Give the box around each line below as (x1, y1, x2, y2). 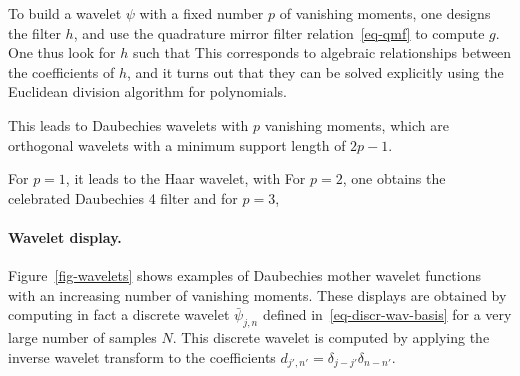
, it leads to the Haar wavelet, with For (65, 168, 306, 189)
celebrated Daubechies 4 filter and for (8, 187, 238, 208)
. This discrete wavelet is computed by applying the (172, 327, 490, 348)
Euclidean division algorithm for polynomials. (8, 81, 287, 102)
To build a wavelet (8, 3, 122, 23)
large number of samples (8, 327, 157, 348)
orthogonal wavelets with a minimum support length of (8, 134, 346, 155)
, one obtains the (342, 168, 446, 189)
